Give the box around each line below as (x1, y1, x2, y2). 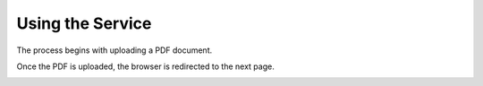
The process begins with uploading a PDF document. (16, 45, 213, 56)
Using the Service (16, 13, 152, 33)
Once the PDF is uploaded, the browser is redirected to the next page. (16, 61, 275, 72)
